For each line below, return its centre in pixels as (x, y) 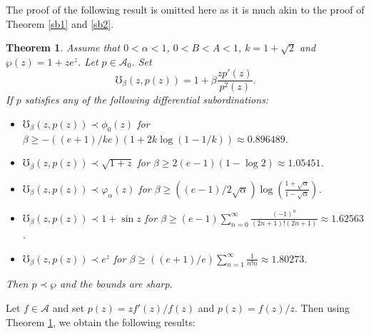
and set (68, 308)
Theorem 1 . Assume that (63, 47)
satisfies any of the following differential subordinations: (147, 100)
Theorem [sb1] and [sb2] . (60, 23)
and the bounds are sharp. (116, 284)
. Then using (322, 308)
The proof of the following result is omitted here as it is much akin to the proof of (185, 9)
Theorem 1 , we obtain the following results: (101, 322)
